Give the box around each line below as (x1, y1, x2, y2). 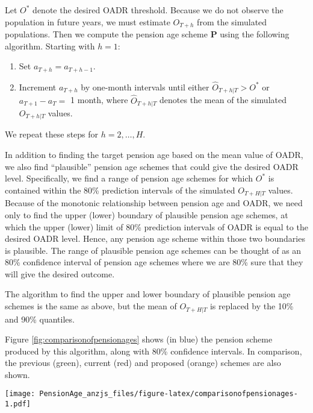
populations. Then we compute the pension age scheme (5, 28, 208, 40)
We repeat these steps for (5, 128, 99, 140)
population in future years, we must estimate (5, 15, 170, 28)
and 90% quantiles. (5, 312, 75, 325)
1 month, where (70, 93, 128, 106)
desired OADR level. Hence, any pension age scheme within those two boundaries (5, 232, 305, 245)
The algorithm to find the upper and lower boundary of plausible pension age (5, 288, 291, 300)
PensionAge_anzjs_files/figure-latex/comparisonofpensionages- (39, 389, 298, 399)
